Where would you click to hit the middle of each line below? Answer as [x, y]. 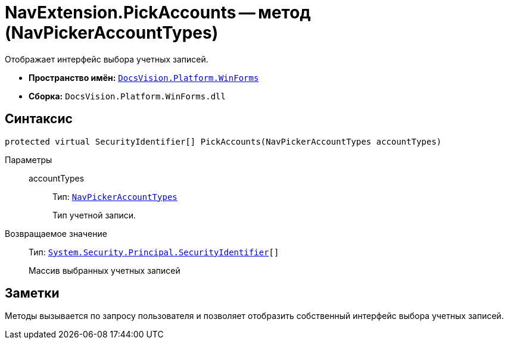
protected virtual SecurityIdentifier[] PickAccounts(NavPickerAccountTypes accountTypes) [223, 141]
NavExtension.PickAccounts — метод [158, 12]
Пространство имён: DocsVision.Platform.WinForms [144, 77]
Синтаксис [39, 119]
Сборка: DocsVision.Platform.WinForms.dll [127, 96]
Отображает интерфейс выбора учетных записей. [107, 59]
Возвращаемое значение [56, 233]
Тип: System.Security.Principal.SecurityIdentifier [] [154, 252]
